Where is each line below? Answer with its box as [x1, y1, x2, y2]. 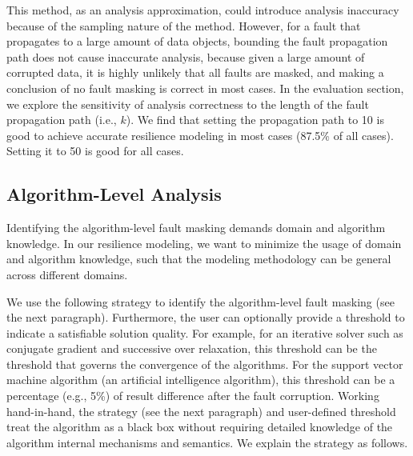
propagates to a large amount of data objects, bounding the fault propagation [6, 33, 388, 50]
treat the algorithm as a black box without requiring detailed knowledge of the [6, 418, 393, 435]
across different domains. [6, 266, 128, 282]
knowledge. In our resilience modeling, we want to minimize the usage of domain [6, 234, 402, 251]
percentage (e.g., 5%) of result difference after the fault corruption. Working [6, 387, 379, 404]
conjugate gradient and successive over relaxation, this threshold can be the [6, 340, 377, 357]
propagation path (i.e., [6, 111, 117, 128]
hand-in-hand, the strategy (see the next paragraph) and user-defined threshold [6, 402, 396, 419]
